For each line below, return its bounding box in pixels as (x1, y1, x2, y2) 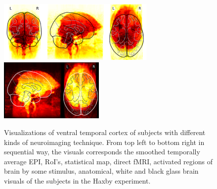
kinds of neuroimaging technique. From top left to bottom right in (4, 137, 205, 147)
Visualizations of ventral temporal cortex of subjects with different (4, 127, 206, 137)
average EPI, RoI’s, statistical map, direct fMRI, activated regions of (4, 156, 213, 166)
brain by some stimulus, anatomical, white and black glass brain (4, 166, 199, 176)
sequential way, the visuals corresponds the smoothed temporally (4, 146, 200, 157)
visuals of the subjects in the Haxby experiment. (4, 175, 151, 186)
